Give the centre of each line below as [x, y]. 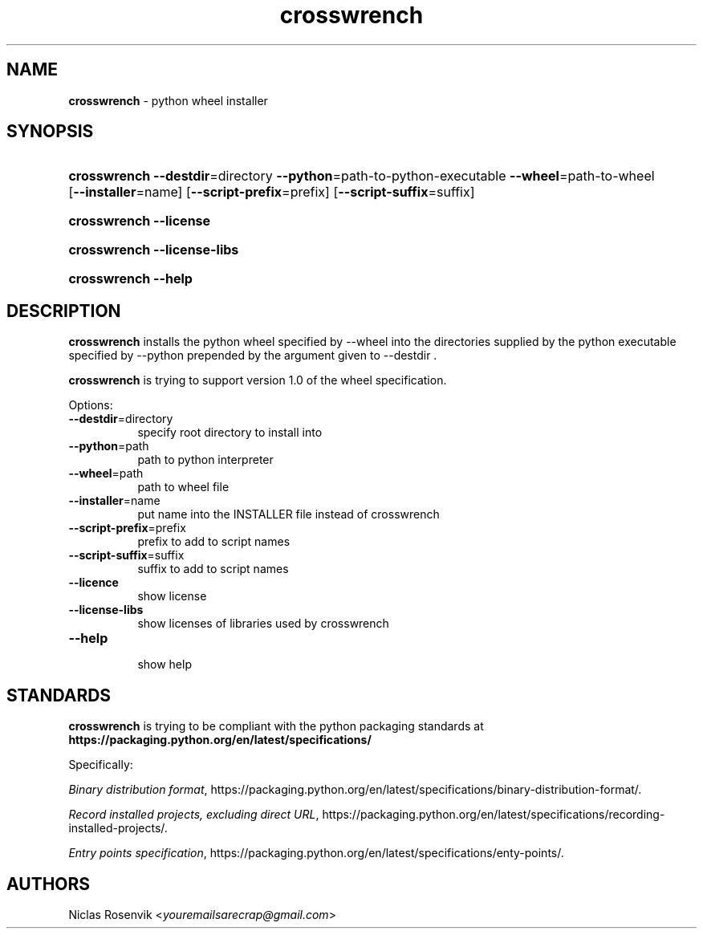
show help [165, 665]
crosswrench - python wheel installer [168, 100]
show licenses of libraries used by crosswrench [263, 624]
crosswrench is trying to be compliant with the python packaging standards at [276, 726]
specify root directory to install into [230, 433]
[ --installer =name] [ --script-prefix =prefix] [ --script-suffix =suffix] [272, 192]
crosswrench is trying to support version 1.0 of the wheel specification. [258, 380]
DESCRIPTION [64, 311]
